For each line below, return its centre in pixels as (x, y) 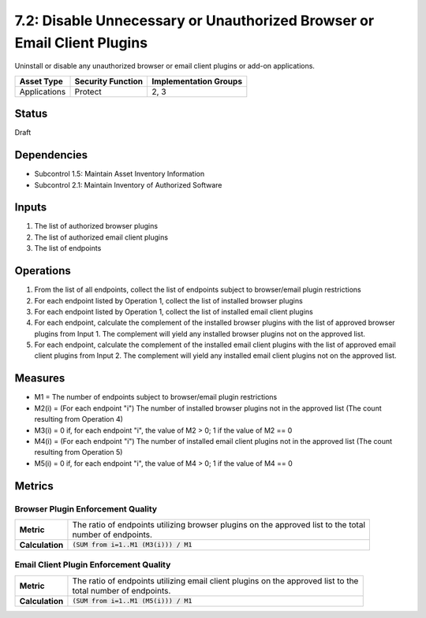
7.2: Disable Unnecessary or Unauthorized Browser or (194, 20)
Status (31, 114)
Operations (43, 271)
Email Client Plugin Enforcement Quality (93, 565)
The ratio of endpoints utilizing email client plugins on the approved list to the (215, 581)
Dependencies (51, 155)
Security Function (109, 81)
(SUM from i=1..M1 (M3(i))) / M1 (132, 545)
